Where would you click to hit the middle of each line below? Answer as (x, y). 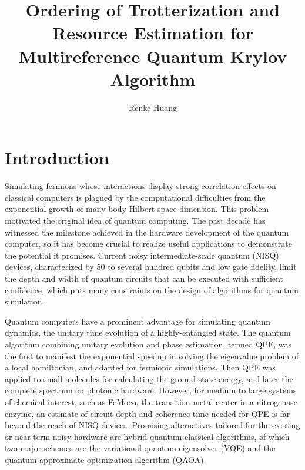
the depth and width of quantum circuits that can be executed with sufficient (144, 278)
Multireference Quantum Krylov (153, 56)
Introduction (57, 158)
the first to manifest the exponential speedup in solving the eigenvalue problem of (152, 355)
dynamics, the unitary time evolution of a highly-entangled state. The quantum (148, 332)
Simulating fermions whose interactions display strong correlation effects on (140, 186)
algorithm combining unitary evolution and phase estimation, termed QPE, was (148, 344)
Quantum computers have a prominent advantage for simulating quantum (138, 321)
